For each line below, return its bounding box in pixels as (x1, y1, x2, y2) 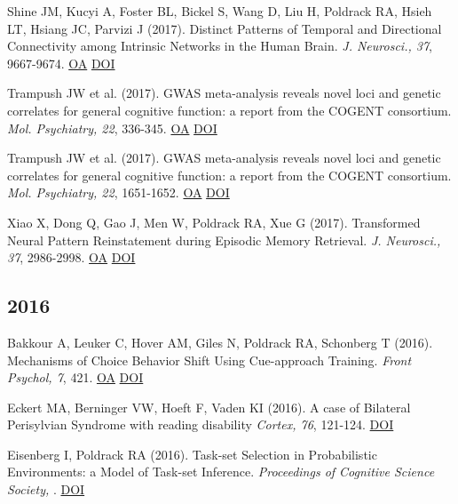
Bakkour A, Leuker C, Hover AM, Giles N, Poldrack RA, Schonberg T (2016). (7, 332, 433, 351)
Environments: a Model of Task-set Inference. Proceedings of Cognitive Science (7, 462, 435, 481)
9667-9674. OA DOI (7, 53, 115, 72)
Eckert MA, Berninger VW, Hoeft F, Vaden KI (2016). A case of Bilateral (7, 397, 411, 416)
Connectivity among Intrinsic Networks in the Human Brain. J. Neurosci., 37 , (7, 36, 432, 55)
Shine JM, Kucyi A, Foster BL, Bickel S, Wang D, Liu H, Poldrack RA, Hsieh (7, 2, 432, 20)
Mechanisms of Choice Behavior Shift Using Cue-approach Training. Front (7, 350, 412, 369)
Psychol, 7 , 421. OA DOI (7, 368, 144, 387)
